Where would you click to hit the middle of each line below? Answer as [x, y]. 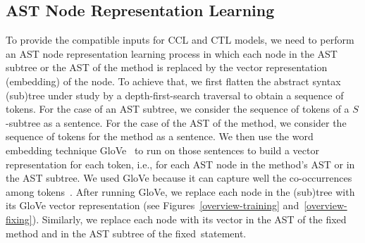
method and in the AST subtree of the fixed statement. [126, 233]
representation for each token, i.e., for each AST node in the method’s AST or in [180, 164]
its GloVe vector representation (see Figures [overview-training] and [153, 205]
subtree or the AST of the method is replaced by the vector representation [167, 67]
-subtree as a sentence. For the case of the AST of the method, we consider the [176, 122]
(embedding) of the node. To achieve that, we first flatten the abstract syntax [173, 81]
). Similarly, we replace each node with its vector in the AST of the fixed [189, 219]
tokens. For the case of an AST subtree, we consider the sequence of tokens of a [178, 109]
